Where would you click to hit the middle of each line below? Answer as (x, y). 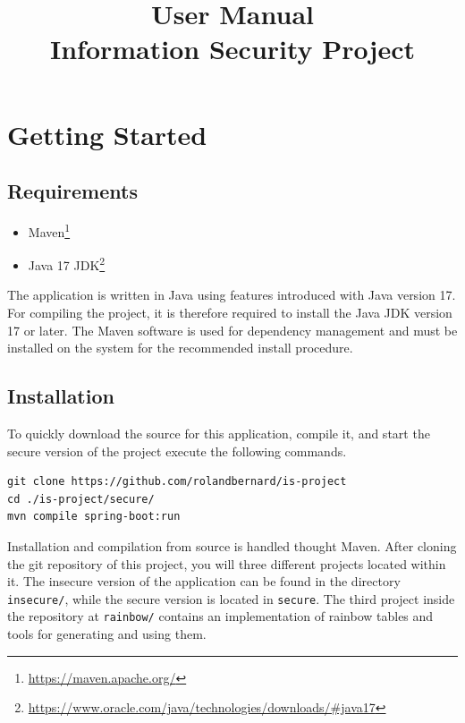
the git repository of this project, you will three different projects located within (227, 563)
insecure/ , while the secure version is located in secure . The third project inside (231, 598)
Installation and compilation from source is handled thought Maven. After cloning (232, 546)
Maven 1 (49, 230)
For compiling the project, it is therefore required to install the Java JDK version (230, 313)
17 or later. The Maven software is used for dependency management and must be (232, 330)
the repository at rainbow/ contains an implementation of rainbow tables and (220, 616)
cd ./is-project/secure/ (81, 499)
